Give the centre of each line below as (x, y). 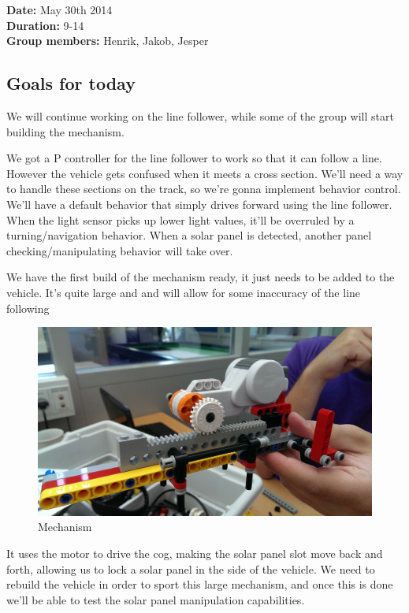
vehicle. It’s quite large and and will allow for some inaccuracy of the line (184, 292)
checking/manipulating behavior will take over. (120, 250)
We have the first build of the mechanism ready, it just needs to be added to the (201, 277)
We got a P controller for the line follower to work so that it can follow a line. (194, 158)
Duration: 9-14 (45, 25)
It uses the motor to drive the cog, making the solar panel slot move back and (195, 554)
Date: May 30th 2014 (59, 9)
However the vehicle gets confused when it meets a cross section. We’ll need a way (205, 173)
